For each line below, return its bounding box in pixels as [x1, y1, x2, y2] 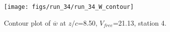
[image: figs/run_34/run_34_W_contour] [4, 3, 134, 10]
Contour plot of [4, 17, 50, 28]
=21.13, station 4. [113, 17, 167, 28]
